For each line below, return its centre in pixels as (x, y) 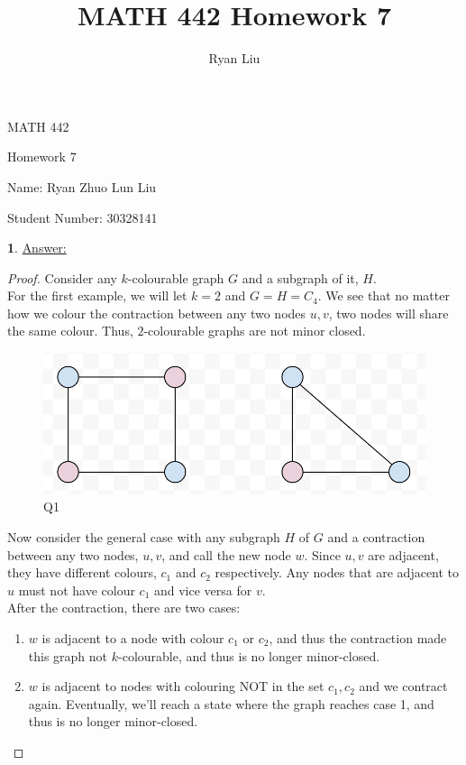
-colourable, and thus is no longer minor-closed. (249, 655)
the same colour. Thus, (70, 331)
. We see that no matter (384, 295)
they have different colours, (82, 572)
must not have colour (77, 590)
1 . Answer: (37, 248)
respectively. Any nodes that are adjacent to (337, 572)
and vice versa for (203, 590)
